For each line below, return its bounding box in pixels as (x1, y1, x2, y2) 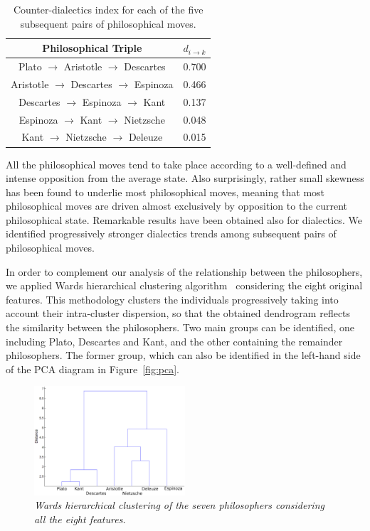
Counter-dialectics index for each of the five (13, 2, 203, 16)
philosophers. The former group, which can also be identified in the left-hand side (6, 348, 361, 363)
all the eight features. (34, 511, 126, 526)
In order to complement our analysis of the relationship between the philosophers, (6, 264, 363, 279)
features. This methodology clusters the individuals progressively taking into (6, 291, 339, 306)
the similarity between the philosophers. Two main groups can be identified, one (6, 320, 355, 335)
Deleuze (128, 129, 163, 144)
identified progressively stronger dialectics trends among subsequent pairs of (6, 226, 337, 241)
